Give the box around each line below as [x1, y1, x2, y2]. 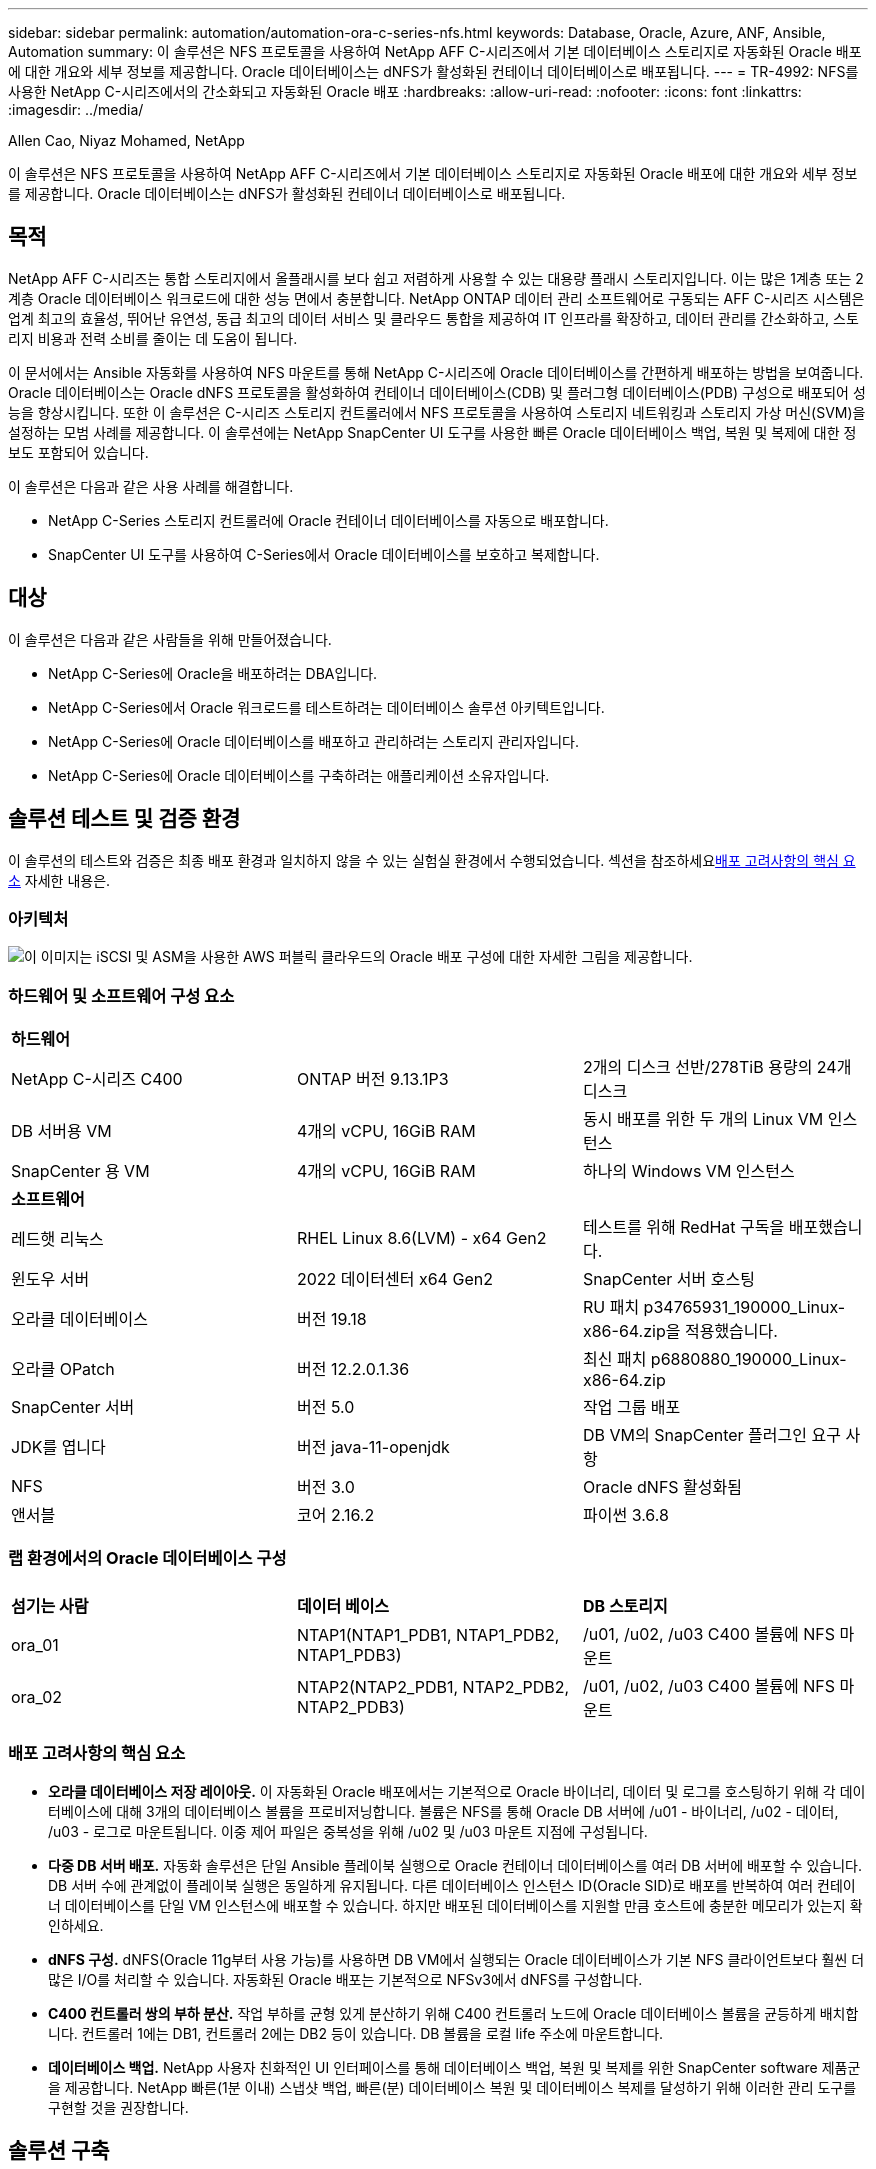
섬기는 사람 [11, 1595, 89, 1616]
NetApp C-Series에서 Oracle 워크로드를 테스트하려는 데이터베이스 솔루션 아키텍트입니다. [48, 698, 605, 716]
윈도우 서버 [11, 1269, 90, 1290]
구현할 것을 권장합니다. [48, 2098, 189, 2116]
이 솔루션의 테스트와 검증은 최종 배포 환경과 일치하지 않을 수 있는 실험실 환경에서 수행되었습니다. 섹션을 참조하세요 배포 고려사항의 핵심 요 [8, 851, 856, 869]
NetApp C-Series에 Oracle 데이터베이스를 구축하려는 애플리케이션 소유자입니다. [48, 766, 550, 784]
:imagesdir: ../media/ [8, 101, 144, 118]
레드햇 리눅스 [11, 1229, 104, 1250]
